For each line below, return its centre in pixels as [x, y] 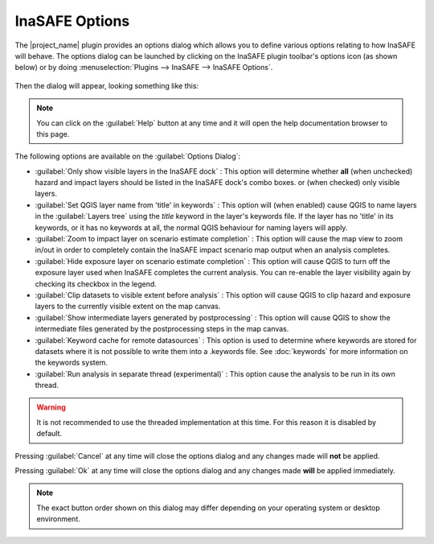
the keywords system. [72, 363]
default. [49, 434]
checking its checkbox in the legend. [96, 284]
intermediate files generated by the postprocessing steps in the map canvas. [162, 329]
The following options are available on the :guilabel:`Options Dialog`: [128, 156]
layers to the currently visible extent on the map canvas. [128, 307]
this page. [53, 134]
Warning [51, 407]
